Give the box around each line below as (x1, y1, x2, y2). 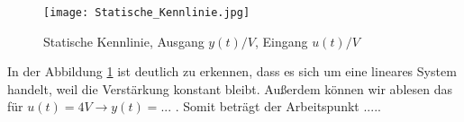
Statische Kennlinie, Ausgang (43, 31, 205, 50)
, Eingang (254, 31, 308, 50)
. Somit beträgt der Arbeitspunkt (175, 97, 359, 116)
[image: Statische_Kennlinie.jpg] (43, 6, 250, 19)
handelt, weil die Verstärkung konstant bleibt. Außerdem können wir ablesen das (7, 79, 452, 98)
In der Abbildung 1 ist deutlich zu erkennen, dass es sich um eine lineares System (7, 62, 457, 81)
